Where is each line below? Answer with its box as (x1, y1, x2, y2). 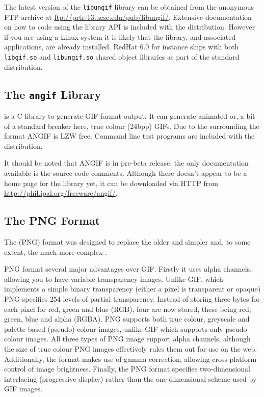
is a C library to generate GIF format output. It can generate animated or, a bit (4, 111, 255, 121)
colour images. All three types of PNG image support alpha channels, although (4, 333, 251, 344)
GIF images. (4, 383, 43, 394)
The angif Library (4, 86, 101, 102)
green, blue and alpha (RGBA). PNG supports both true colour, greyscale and (4, 313, 250, 324)
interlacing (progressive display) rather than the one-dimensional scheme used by (4, 373, 257, 384)
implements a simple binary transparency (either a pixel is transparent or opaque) (4, 283, 261, 294)
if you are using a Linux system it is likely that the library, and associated (4, 31, 236, 42)
